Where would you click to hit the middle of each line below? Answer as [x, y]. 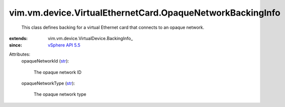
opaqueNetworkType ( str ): [48, 83]
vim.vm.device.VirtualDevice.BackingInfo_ [90, 38]
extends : [18, 38]
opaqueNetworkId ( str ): [45, 61]
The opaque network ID [58, 72]
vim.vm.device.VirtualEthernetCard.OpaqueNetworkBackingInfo [145, 13]
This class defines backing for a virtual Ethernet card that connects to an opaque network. [113, 27]
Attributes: [20, 54]
